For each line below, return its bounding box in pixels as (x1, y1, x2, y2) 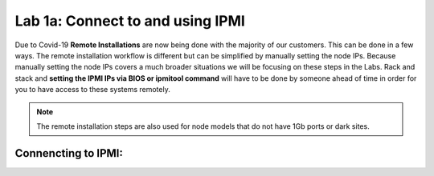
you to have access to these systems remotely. (14, 85, 170, 94)
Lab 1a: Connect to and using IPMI (14, 12, 245, 30)
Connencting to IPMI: (14, 146, 124, 160)
